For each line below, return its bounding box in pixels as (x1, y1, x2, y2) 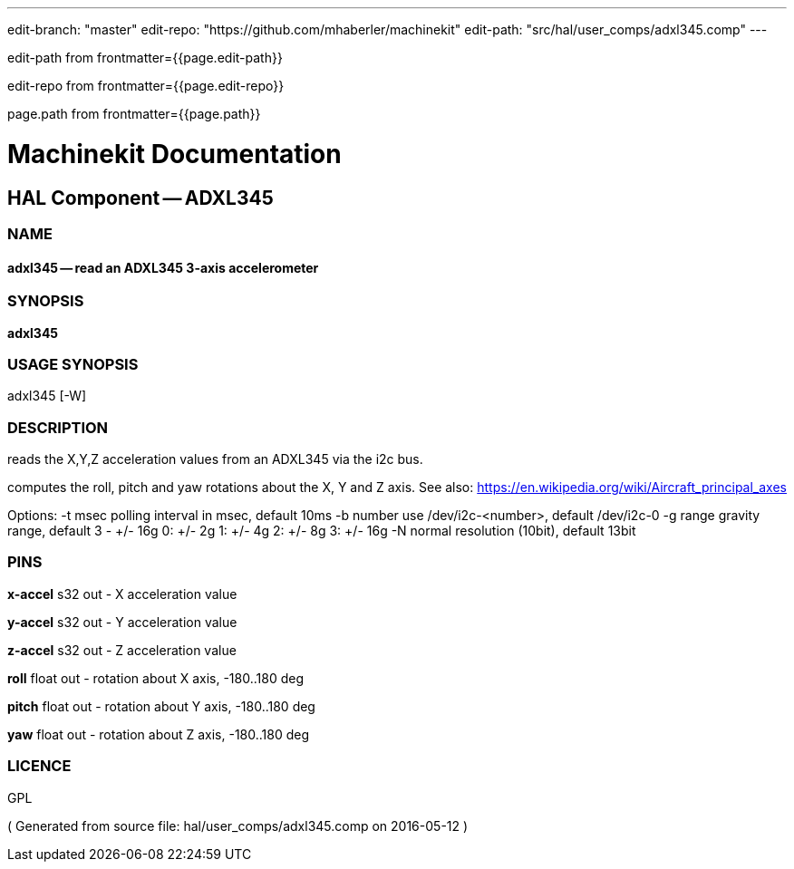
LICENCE (7, 757, 72, 776)
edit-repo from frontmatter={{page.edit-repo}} (7, 78, 285, 93)
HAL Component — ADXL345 (7, 186, 274, 209)
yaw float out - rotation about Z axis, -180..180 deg (7, 726, 310, 742)
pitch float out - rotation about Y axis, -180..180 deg (7, 698, 315, 714)
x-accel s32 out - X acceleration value (7, 585, 237, 602)
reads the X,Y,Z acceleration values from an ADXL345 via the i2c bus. (7, 451, 423, 468)
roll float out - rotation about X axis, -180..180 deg (7, 670, 304, 686)
